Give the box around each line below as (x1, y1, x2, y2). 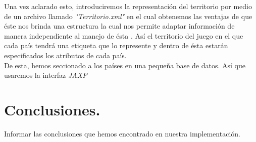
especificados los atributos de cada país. (4, 50, 127, 60)
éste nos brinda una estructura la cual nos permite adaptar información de (4, 21, 235, 31)
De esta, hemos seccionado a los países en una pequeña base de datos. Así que (4, 60, 245, 70)
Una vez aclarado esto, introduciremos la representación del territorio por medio (4, 1, 252, 11)
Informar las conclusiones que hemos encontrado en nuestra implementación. (4, 128, 240, 138)
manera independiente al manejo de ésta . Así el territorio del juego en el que (4, 30, 243, 41)
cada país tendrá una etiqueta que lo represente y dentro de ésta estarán (4, 40, 228, 51)
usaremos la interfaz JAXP (4, 70, 87, 80)
